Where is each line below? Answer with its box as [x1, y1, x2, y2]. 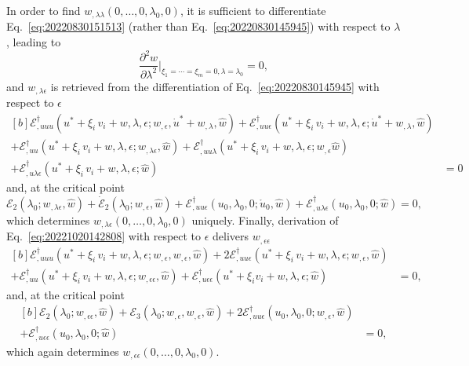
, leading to [6, 34, 61, 50]
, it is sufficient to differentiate [180, 2, 326, 18]
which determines [6, 211, 90, 228]
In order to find [6, 2, 81, 18]
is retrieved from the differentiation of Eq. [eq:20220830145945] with [50, 78, 380, 94]
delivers [213, 228, 249, 244]
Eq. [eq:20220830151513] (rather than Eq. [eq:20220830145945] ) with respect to [6, 18, 391, 35]
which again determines [6, 342, 119, 359]
